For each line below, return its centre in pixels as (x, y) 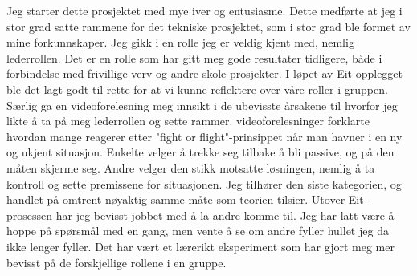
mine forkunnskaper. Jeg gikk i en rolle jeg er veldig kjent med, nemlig (180, 42)
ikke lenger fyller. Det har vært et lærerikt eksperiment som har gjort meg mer (200, 246)
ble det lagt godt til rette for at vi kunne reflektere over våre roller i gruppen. (197, 89)
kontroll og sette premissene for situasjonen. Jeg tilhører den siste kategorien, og (204, 183)
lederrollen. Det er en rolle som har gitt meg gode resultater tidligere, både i (194, 57)
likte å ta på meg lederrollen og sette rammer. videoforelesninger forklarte (188, 121)
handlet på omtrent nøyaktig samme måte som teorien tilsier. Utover (176, 199)
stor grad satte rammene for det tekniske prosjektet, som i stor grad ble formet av (208, 26)
